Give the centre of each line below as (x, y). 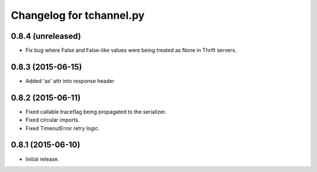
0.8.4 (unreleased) (46, 36)
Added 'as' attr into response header (70, 81)
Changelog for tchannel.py (78, 15)
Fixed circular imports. (53, 120)
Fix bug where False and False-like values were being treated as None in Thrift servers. (131, 50)
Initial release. (42, 159)
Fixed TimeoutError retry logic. (63, 128)
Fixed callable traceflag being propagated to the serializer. (96, 112)
